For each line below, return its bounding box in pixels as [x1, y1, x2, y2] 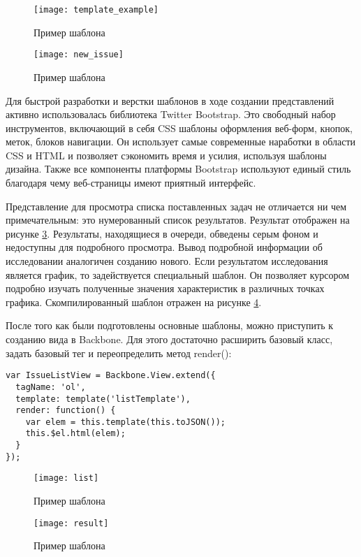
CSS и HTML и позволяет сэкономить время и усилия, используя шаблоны [6, 147, 327, 162]
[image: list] [34, 473, 99, 484]
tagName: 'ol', [15, 382, 86, 392]
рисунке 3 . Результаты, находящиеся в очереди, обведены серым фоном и [6, 226, 318, 240]
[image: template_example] [34, 5, 159, 15]
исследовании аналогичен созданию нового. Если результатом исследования [6, 254, 328, 268]
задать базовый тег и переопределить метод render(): [6, 345, 232, 360]
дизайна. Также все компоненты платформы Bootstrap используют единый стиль [6, 161, 351, 176]
